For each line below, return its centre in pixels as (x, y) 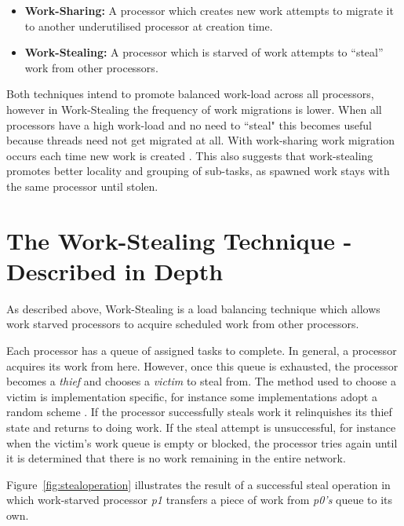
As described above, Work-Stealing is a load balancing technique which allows (193, 308)
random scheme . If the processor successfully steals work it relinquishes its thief (199, 412)
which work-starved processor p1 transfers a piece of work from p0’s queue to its (200, 500)
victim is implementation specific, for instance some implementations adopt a (192, 396)
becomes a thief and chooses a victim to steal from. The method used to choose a (201, 381)
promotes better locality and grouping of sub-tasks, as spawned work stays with (198, 171)
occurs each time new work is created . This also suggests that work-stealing (190, 155)
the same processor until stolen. (82, 186)
